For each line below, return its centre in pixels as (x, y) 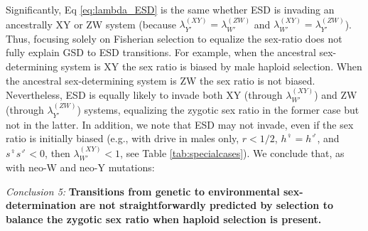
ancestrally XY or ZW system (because (91, 24)
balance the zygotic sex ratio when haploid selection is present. (164, 219)
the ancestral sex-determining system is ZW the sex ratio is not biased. (161, 80)
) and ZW (336, 95)
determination (41, 205)
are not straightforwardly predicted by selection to (206, 205)
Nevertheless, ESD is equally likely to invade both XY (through (144, 95)
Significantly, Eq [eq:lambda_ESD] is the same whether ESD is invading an (170, 9)
